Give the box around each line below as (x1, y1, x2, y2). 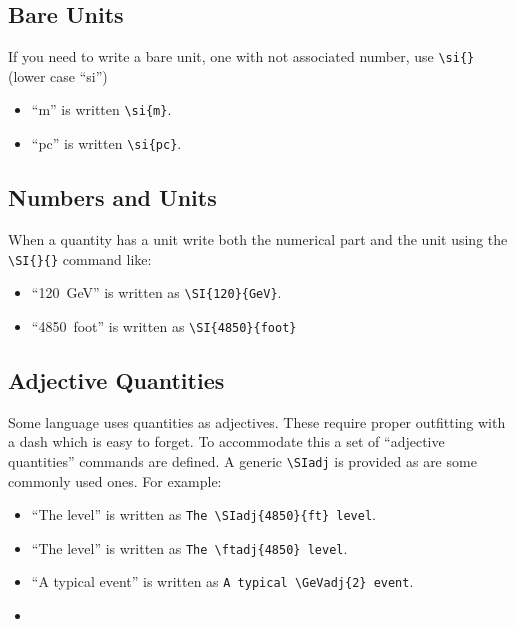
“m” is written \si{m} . (31, 99, 172, 120)
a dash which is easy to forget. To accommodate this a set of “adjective (8, 431, 445, 452)
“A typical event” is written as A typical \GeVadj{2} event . (31, 571, 414, 592)
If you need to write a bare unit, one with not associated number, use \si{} (8, 46, 475, 67)
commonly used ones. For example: (8, 470, 222, 491)
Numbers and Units (8, 182, 217, 213)
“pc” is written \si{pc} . (31, 133, 182, 154)
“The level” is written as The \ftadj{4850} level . (31, 537, 348, 558)
